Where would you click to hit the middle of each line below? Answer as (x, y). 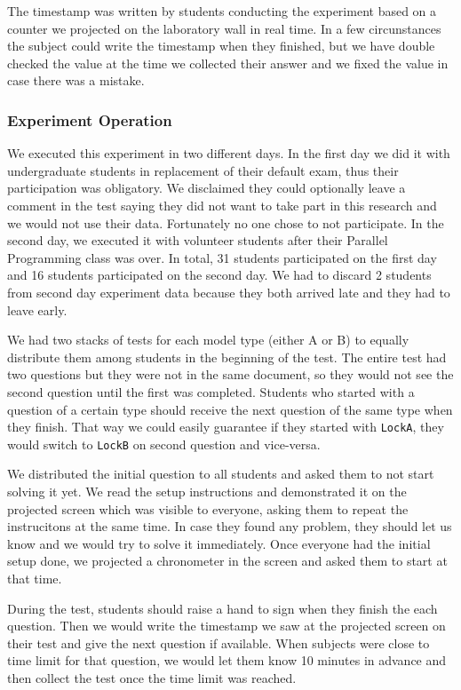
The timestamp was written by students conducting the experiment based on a (222, 11)
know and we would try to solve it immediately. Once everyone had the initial (219, 543)
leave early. (37, 309)
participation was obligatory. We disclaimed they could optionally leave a (207, 188)
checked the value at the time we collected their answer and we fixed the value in (228, 63)
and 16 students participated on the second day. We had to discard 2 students (219, 275)
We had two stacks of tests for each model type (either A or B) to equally (208, 340)
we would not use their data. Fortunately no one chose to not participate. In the (226, 222)
